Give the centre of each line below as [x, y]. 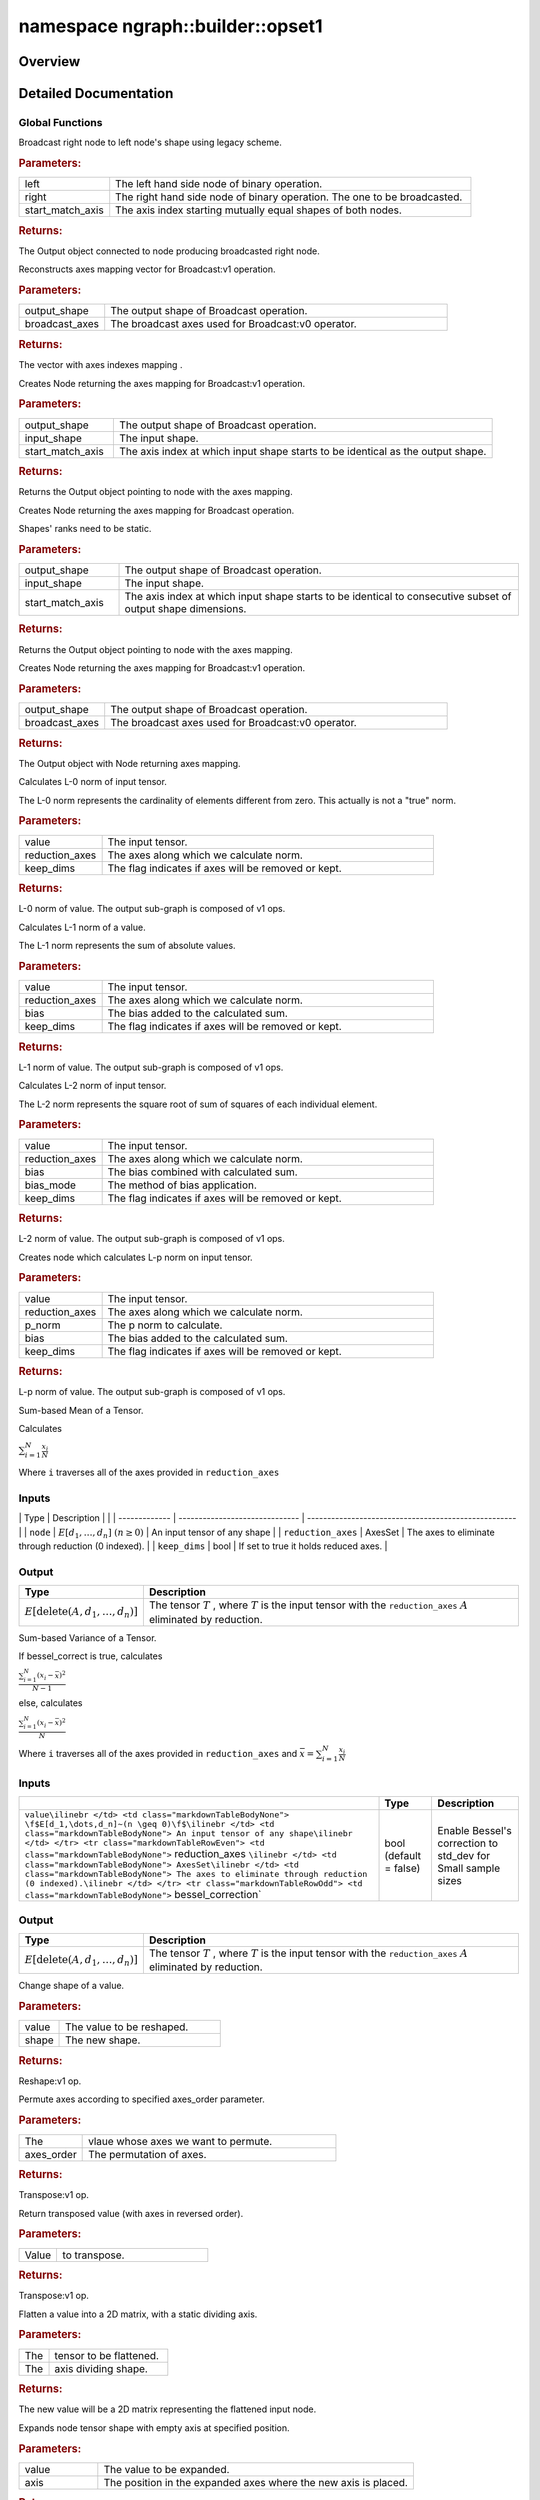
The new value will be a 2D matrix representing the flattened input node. [167, 2409]
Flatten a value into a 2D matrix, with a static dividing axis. [138, 2314]
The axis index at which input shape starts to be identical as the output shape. [303, 451]
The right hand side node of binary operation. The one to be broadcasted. [289, 197]
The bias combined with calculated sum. [203, 1172]
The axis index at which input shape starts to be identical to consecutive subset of [318, 597]
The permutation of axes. [147, 2154]
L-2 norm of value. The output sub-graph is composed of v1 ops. [151, 1239]
